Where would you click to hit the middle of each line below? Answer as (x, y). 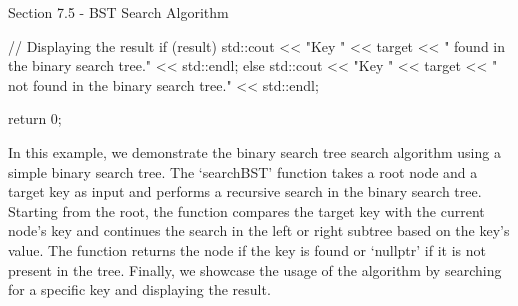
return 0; (35, 118)
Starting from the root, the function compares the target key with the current (246, 210)
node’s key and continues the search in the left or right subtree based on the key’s (259, 230)
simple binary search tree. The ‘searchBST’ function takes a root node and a (243, 171)
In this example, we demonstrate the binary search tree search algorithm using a (254, 151)
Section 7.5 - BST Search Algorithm (118, 12)
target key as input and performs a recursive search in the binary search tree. (245, 191)
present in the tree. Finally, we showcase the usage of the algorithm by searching (255, 269)
